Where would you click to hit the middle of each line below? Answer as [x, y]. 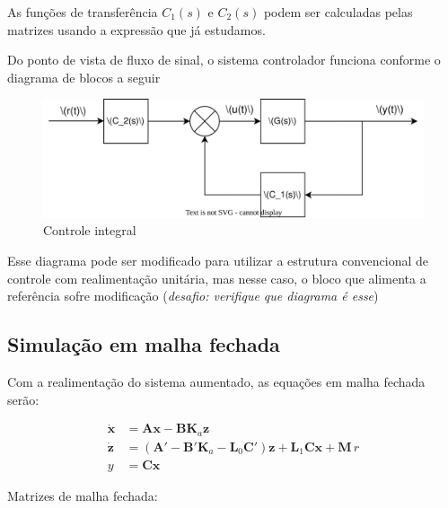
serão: [23, 399]
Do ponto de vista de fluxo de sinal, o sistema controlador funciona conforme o [224, 60]
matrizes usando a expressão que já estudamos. [136, 29]
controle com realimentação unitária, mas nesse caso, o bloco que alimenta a [217, 278]
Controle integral [90, 230]
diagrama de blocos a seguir [84, 77]
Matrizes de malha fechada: [83, 495]
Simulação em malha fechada [144, 344]
